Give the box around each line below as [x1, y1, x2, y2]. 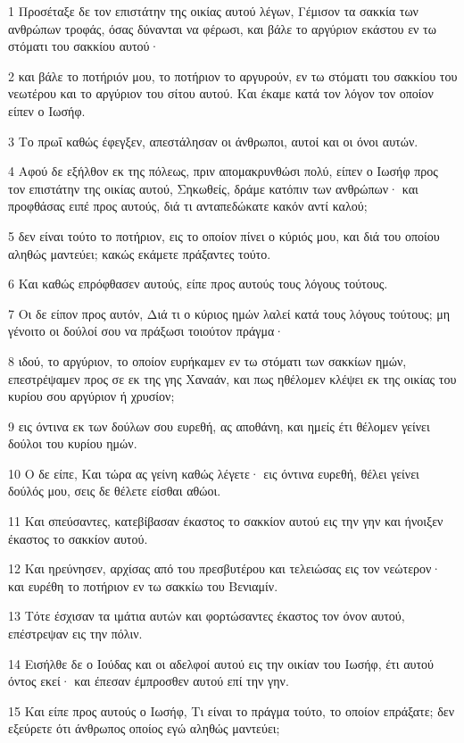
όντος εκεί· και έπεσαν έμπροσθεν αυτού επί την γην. [8, 672, 289, 690]
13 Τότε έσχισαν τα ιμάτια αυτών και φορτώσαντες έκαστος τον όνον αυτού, [8, 606, 405, 625]
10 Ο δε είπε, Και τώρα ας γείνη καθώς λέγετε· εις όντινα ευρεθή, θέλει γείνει [8, 463, 419, 482]
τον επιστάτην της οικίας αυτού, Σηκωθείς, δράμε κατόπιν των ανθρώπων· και [8, 179, 418, 197]
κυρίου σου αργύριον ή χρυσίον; [8, 387, 175, 405]
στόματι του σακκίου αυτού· [8, 37, 160, 55]
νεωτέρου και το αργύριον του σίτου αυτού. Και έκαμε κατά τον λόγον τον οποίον [8, 84, 434, 103]
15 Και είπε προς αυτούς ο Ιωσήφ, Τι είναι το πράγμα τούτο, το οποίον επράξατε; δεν [8, 701, 454, 720]
